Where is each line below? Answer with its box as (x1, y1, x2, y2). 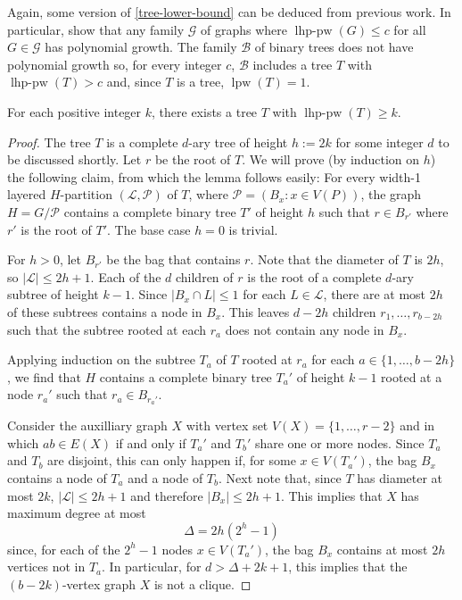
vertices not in (7, 557, 86, 576)
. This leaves (221, 302, 290, 321)
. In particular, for (102, 557, 202, 576)
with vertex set (186, 416, 268, 435)
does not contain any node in (225, 320, 384, 338)
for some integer (335, 132, 424, 151)
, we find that (7, 367, 81, 386)
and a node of (128, 468, 203, 487)
